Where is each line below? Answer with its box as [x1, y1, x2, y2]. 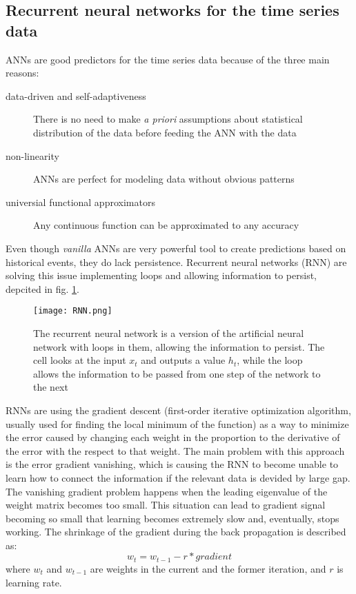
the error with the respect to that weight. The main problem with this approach [6, 443, 345, 458]
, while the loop [237, 353, 303, 367]
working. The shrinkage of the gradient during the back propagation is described [6, 524, 346, 539]
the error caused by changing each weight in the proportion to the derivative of [6, 430, 340, 444]
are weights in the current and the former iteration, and [90, 561, 326, 575]
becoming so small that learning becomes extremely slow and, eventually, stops [6, 511, 339, 525]
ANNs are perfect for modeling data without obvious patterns [33, 172, 295, 186]
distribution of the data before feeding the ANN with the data [33, 125, 297, 139]
